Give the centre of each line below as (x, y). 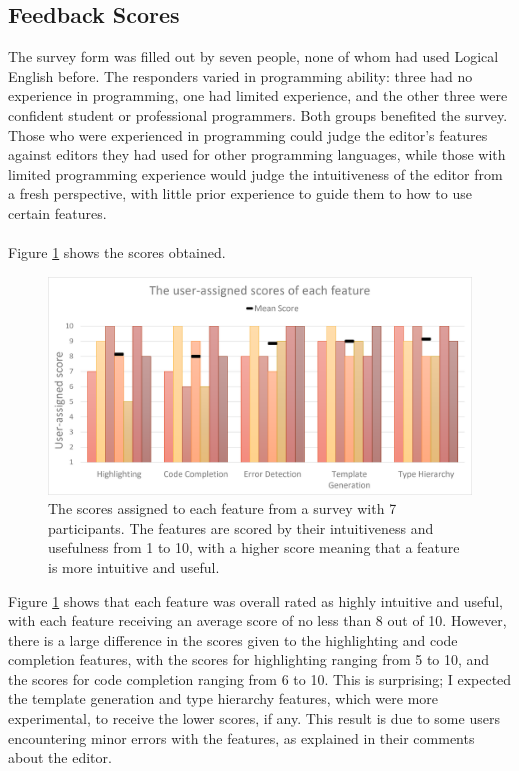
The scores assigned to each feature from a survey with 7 (222, 508)
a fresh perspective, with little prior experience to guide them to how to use (240, 193)
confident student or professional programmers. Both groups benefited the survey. (258, 114)
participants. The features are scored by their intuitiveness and (241, 527)
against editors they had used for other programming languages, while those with (257, 154)
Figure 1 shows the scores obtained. (117, 252)
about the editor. (60, 757)
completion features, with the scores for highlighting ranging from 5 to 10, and (249, 659)
